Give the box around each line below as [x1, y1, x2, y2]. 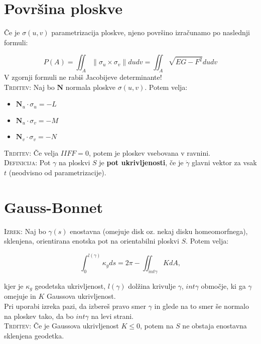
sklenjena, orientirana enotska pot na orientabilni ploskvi [4, 236, 179, 246]
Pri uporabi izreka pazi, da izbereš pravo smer [4, 301, 146, 311]
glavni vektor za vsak [192, 157, 257, 168]
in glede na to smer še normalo [154, 301, 249, 311]
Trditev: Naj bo [4, 81, 55, 92]
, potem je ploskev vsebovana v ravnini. [88, 147, 210, 158]
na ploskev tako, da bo [4, 310, 74, 321]
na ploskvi [58, 157, 90, 168]
